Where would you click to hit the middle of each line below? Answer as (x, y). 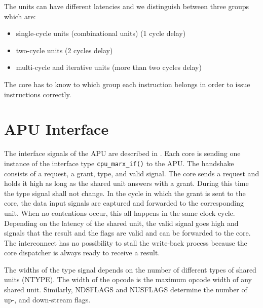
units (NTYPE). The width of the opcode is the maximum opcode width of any (128, 279)
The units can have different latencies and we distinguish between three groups (127, 6)
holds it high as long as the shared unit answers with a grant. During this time (126, 183)
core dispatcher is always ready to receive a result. (82, 253)
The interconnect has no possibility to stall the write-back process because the (126, 242)
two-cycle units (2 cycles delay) (64, 50)
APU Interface (57, 129)
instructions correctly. (38, 94)
